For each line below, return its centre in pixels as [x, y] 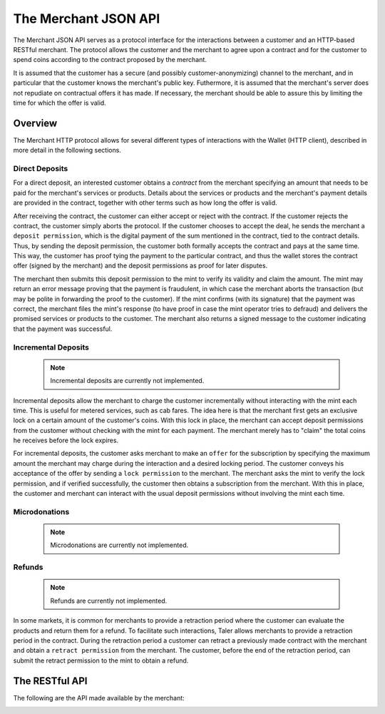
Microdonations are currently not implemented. [119, 545]
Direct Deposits [41, 168]
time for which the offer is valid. [60, 103]
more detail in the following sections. [67, 151]
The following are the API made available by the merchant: [99, 698]
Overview [35, 123]
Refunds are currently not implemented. [109, 601]
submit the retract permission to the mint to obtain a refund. [101, 661]
